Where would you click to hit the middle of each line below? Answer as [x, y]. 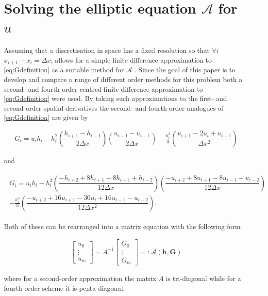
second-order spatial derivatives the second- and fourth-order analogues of [114, 107]
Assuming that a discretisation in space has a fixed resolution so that [107, 50]
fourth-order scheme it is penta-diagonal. [65, 288]
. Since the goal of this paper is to [185, 70]
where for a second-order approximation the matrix [80, 278]
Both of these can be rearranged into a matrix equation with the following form [122, 226]
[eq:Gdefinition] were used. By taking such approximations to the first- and [116, 98]
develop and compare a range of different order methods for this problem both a [123, 79]
